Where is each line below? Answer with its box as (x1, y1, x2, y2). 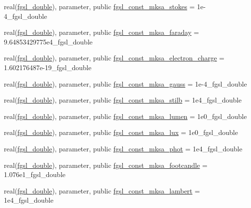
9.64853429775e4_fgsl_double (4, 36, 93, 46)
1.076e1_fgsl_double (4, 169, 66, 179)
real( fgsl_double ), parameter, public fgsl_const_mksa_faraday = (4, 27, 199, 37)
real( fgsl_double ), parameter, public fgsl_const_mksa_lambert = (4, 185, 200, 195)
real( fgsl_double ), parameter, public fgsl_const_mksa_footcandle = (4, 160, 207, 170)
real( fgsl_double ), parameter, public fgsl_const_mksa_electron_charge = (4, 53, 224, 63)
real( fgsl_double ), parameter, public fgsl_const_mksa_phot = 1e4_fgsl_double (4, 143, 242, 153)
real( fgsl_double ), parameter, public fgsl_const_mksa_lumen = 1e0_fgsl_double (4, 111, 247, 121)
